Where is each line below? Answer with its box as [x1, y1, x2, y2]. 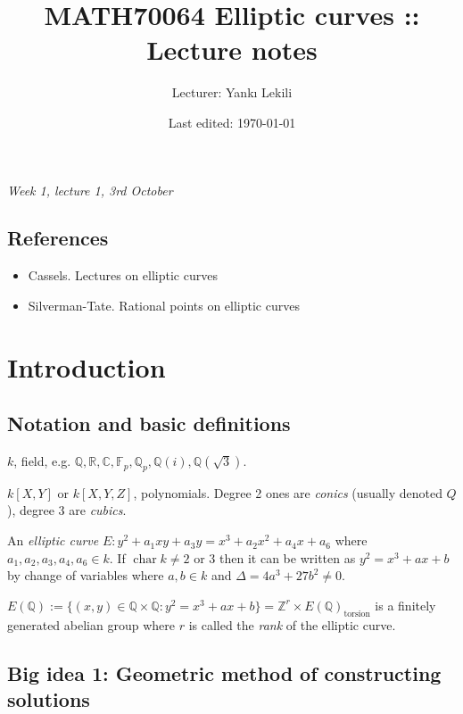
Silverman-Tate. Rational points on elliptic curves [28, 295, 300, 314]
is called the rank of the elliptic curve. [188, 615, 396, 634]
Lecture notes [146, 31, 318, 68]
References [7, 224, 109, 252]
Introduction [7, 348, 166, 385]
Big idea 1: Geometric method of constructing [7, 659, 442, 686]
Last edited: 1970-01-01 [168, 112, 296, 131]
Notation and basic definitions [7, 410, 291, 437]
